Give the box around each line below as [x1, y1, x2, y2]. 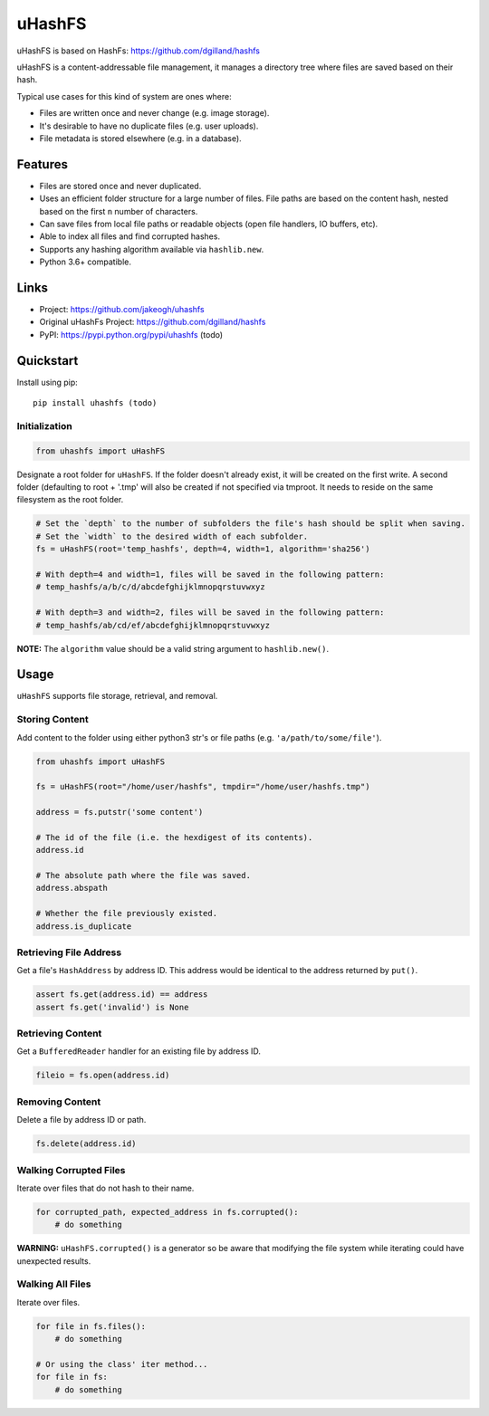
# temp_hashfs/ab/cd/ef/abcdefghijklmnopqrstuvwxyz [35, 620, 271, 630]
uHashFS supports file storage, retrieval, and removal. [16, 691, 218, 702]
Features [16, 157, 68, 172]
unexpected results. [16, 1255, 91, 1267]
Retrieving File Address [16, 946, 122, 959]
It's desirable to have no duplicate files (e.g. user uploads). [39, 120, 259, 131]
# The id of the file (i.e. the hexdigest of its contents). [35, 832, 313, 842]
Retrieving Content [16, 1028, 102, 1040]
